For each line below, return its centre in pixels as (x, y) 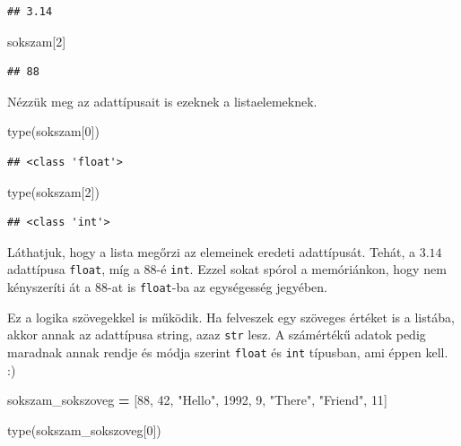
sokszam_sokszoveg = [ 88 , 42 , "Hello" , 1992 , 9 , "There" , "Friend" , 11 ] (197, 400)
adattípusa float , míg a (74, 269)
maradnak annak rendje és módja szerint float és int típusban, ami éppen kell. (228, 352)
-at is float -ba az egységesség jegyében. (217, 287)
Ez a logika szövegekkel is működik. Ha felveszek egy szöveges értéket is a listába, (231, 317)
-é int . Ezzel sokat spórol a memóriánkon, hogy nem (301, 269)
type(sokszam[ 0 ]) (53, 131)
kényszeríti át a (49, 287)
